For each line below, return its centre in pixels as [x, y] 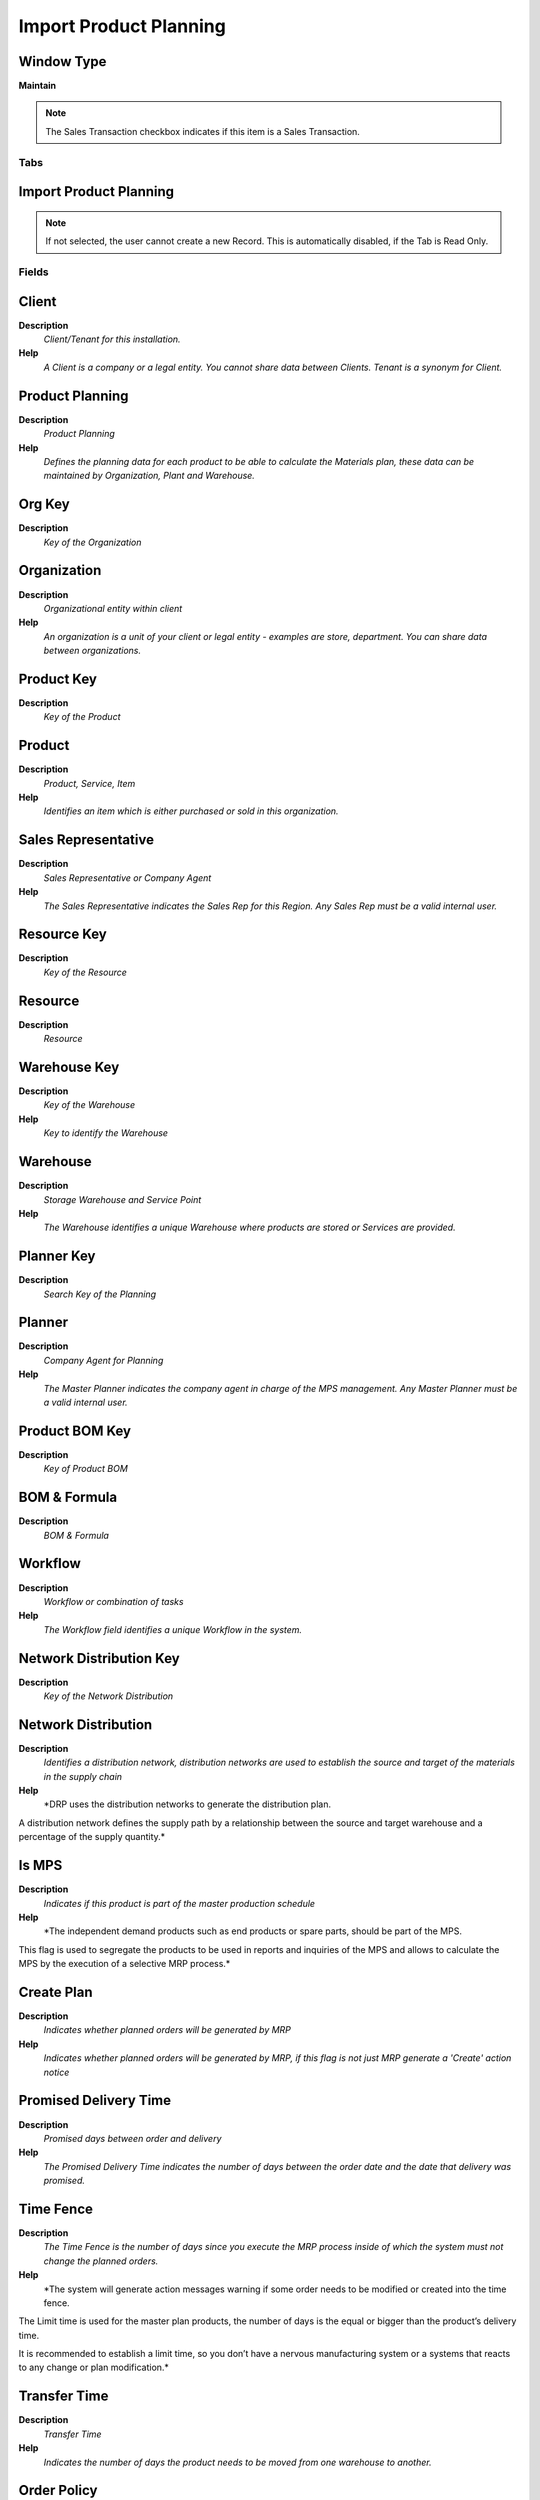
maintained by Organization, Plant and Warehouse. [149, 476]
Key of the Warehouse [89, 1105]
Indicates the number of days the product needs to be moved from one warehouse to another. [237, 2462]
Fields [33, 272]
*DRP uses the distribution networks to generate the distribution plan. [187, 1804]
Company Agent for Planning [103, 1360]
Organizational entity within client [113, 608]
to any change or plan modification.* [94, 2367]
